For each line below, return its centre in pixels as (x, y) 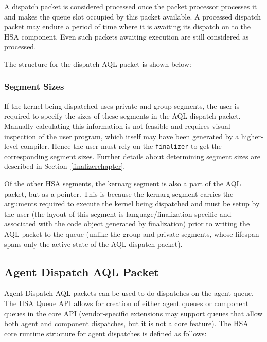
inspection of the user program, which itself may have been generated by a (122, 136)
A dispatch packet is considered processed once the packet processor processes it (131, 6)
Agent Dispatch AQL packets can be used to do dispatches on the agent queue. (129, 293)
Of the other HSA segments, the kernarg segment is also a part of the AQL (123, 183)
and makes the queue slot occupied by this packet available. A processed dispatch (133, 16)
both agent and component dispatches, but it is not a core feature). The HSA (126, 323)
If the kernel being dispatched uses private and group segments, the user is (122, 106)
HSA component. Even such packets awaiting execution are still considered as (127, 36)
